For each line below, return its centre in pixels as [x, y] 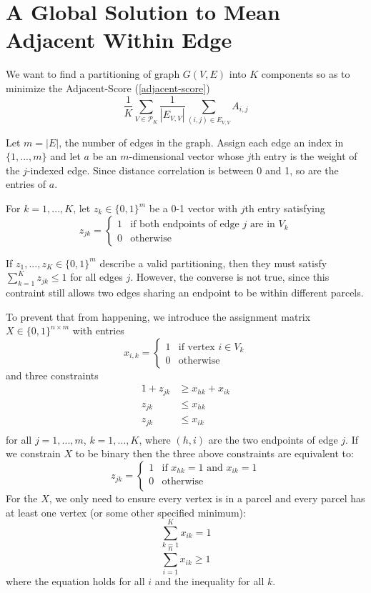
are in [262, 225]
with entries [98, 330]
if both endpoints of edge [185, 225]
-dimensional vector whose [186, 156]
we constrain [33, 453]
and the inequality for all [209, 581]
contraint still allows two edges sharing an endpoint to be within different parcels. [185, 292]
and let [65, 156]
